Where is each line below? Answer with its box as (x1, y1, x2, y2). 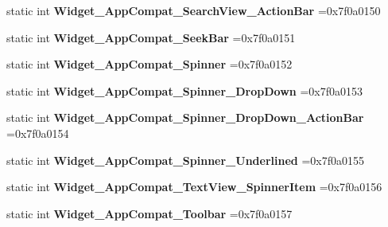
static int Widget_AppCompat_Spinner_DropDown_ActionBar (6, 109, 364, 126)
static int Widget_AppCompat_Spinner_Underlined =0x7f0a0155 (6, 151, 364, 168)
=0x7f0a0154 (6, 124, 69, 141)
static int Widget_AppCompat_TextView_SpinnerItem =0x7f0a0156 (6, 178, 382, 195)
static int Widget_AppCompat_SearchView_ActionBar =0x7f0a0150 (6, 2, 381, 18)
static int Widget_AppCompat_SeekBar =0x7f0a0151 (6, 29, 296, 45)
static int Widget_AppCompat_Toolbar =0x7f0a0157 (6, 205, 293, 221)
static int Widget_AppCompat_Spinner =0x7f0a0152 (6, 56, 293, 72)
